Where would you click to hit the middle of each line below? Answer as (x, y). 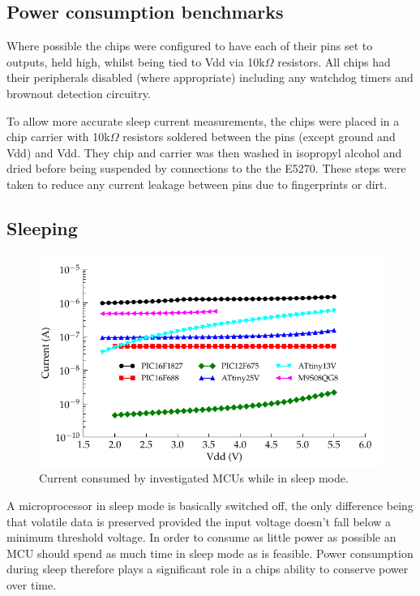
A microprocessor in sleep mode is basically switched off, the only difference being (210, 506)
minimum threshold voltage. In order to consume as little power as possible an (201, 537)
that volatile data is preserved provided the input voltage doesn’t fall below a (199, 521)
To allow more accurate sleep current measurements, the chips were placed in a (203, 120)
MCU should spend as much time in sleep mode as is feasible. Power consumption (210, 553)
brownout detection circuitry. (79, 93)
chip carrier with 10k (58, 137)
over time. (32, 585)
